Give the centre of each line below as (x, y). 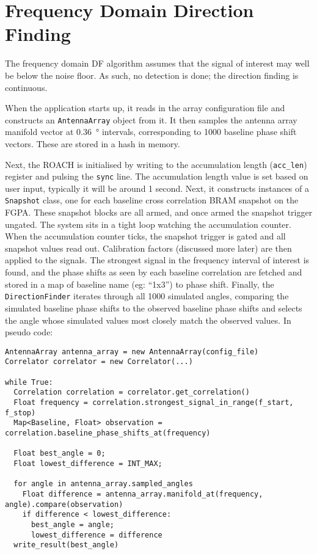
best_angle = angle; (72, 524)
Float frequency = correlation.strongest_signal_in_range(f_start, (154, 402)
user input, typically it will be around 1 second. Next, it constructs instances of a (157, 188)
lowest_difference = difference (97, 535)
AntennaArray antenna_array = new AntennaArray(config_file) (132, 352)
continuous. (26, 87)
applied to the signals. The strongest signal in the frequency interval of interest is (157, 260)
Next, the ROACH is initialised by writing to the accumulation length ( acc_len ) (156, 164)
